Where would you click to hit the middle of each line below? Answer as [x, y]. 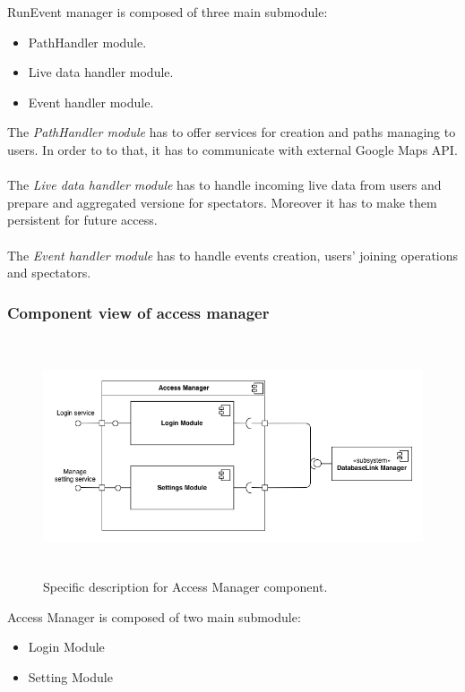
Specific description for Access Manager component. [185, 587]
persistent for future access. [82, 220]
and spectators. [49, 273]
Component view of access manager [138, 312]
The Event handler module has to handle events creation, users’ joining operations [233, 255]
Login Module [66, 647]
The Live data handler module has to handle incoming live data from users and [224, 185]
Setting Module [70, 676]
